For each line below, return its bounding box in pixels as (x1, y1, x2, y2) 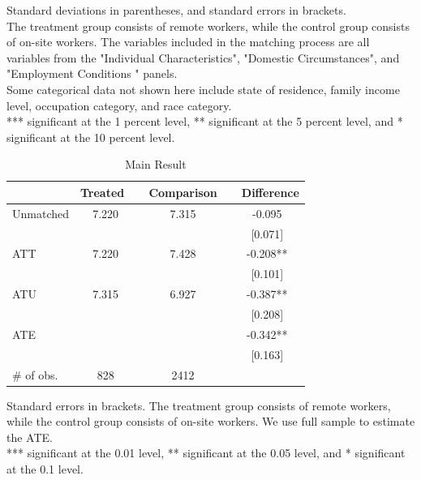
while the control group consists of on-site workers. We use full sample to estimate (6, 413, 415, 430)
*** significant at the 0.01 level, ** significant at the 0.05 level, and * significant (6, 444, 406, 461)
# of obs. (12, 366, 58, 383)
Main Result (125, 156, 187, 173)
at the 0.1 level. (6, 461, 84, 477)
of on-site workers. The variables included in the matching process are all (6, 33, 370, 50)
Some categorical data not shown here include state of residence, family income (6, 80, 400, 97)
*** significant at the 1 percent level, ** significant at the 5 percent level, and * (6, 113, 403, 130)
